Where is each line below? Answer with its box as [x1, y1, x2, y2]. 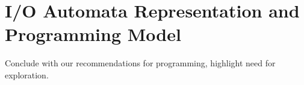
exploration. [5, 68, 49, 81]
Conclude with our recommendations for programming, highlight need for [5, 57, 276, 69]
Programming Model [5, 22, 181, 46]
